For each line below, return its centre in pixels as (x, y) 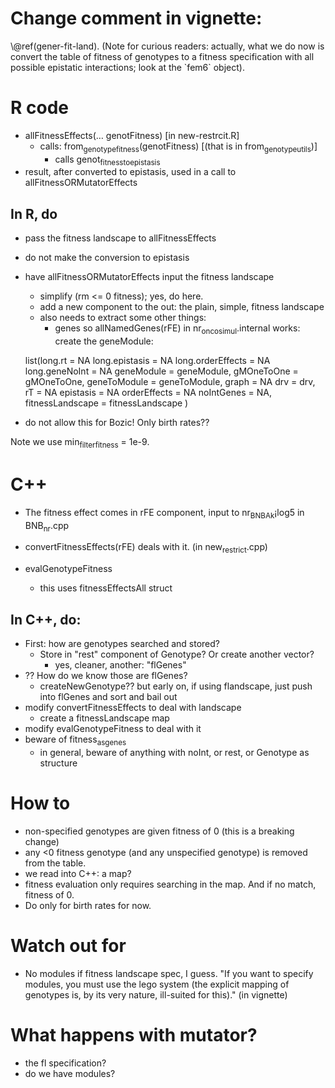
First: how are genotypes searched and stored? (122, 644)
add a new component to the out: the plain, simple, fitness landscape (182, 307)
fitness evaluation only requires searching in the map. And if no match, (170, 884)
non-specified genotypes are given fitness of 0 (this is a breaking (159, 831)
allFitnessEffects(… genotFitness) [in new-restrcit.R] (132, 135)
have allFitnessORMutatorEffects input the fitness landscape (149, 277)
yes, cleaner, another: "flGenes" (120, 665)
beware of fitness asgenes (75, 740)
